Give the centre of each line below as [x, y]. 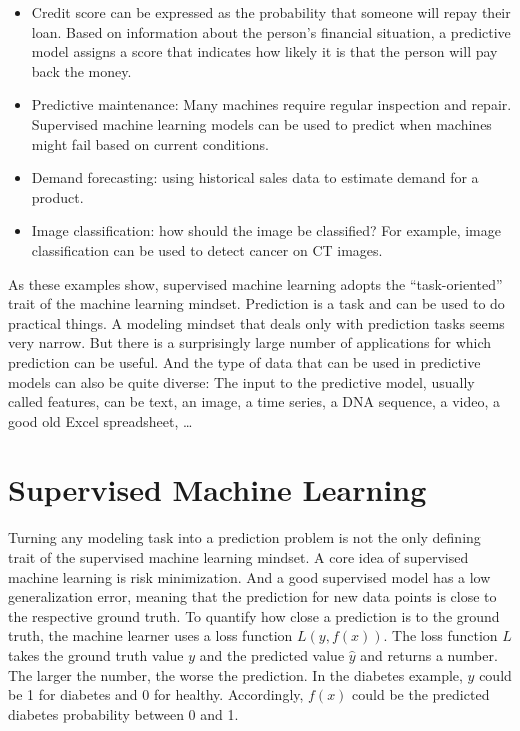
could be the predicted [421, 694]
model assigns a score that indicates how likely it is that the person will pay [264, 51]
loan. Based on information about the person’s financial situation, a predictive [271, 31]
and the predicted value [272, 654]
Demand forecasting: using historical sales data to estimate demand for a [255, 177]
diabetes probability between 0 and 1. [123, 713]
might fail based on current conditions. [150, 143]
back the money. [81, 70]
